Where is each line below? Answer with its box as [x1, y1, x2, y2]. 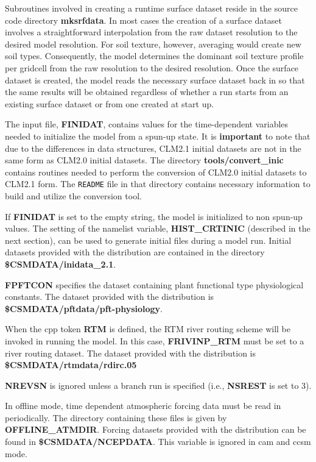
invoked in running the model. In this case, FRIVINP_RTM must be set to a [5, 334, 304, 347]
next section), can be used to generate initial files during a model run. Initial [5, 233, 292, 246]
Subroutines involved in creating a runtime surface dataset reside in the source [5, 2, 298, 14]
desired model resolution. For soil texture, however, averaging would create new [5, 37, 301, 50]
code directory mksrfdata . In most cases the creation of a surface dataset [5, 13, 282, 26]
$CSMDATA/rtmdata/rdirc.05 [5, 358, 137, 371]
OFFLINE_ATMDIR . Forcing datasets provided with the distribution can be [5, 423, 306, 436]
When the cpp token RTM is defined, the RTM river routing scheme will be [5, 322, 290, 335]
